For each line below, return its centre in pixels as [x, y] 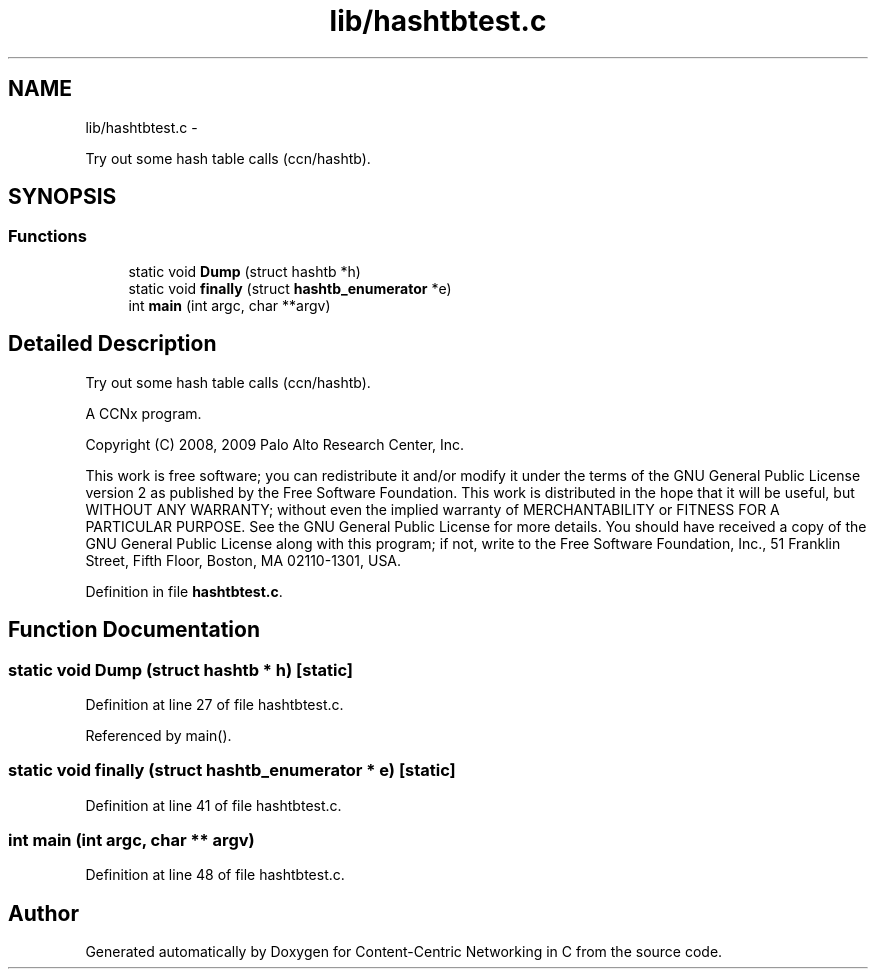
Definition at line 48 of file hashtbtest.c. [215, 875]
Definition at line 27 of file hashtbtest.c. [214, 704]
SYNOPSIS [62, 197]
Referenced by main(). [158, 735]
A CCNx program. [143, 413]
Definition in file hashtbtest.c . [184, 591]
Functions [47, 236]
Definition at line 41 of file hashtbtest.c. [213, 805]
